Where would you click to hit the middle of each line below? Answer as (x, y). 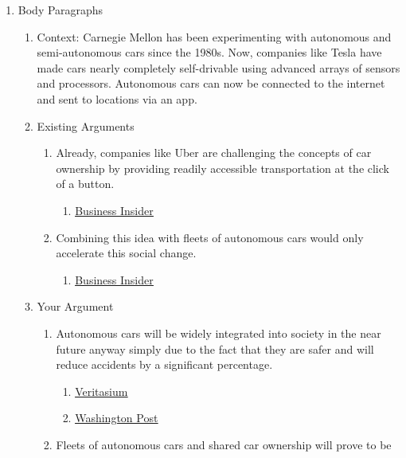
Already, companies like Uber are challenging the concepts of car (214, 153)
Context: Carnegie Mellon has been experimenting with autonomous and (214, 36)
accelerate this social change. (126, 253)
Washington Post (117, 418)
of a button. (85, 184)
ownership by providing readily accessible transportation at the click (223, 168)
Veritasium (101, 391)
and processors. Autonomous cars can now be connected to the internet (211, 83)
